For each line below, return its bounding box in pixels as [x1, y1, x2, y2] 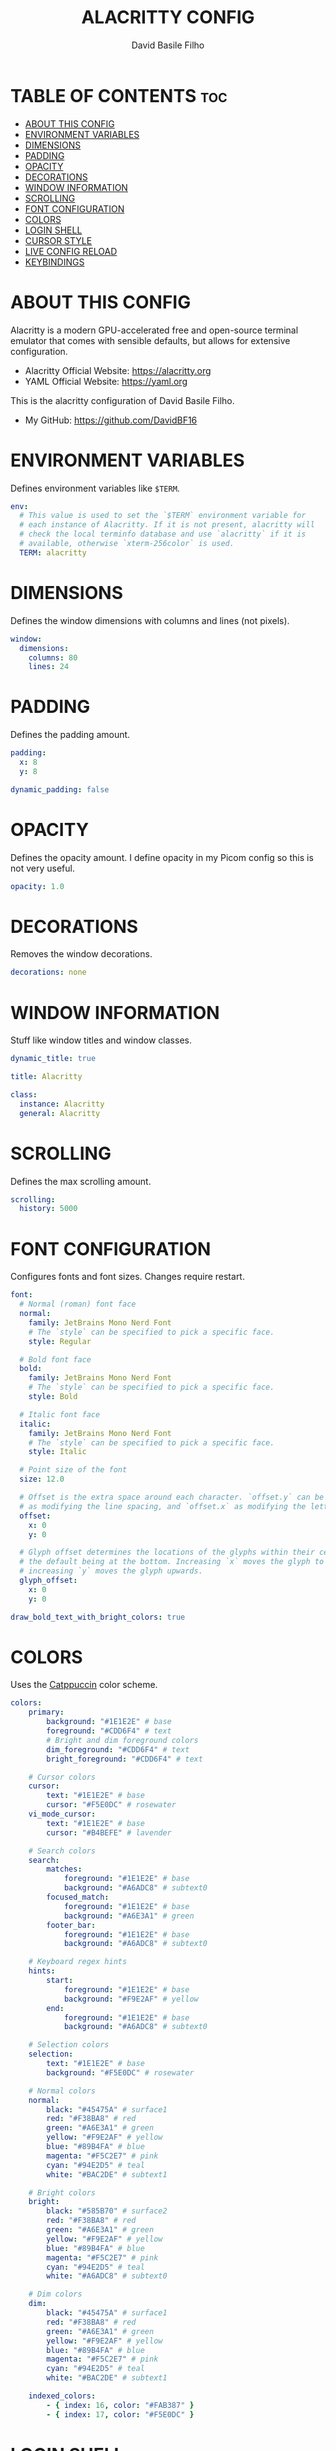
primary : [28, 1707, 65, 1718]
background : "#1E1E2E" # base [46, 1717, 172, 1727]
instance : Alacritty [19, 1099, 105, 1109]
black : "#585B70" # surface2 [46, 2206, 168, 2216]
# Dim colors [28, 2289, 83, 2300]
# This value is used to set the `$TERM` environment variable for [19, 511, 307, 521]
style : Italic [28, 1447, 87, 1457]
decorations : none [10, 967, 87, 978]
